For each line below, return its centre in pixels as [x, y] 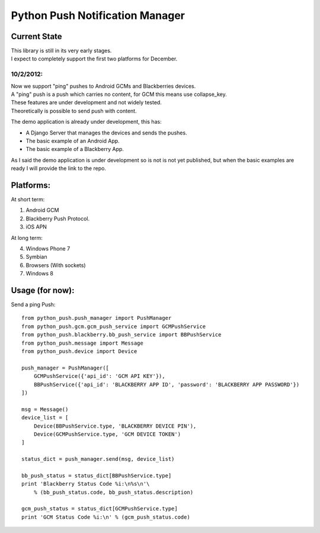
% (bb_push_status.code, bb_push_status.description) [113, 492]
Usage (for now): [43, 290]
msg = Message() [45, 409]
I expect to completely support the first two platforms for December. [94, 59]
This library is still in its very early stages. [61, 51]
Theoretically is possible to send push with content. [74, 111]
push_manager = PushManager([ [65, 368]
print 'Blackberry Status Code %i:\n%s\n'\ [86, 484]
